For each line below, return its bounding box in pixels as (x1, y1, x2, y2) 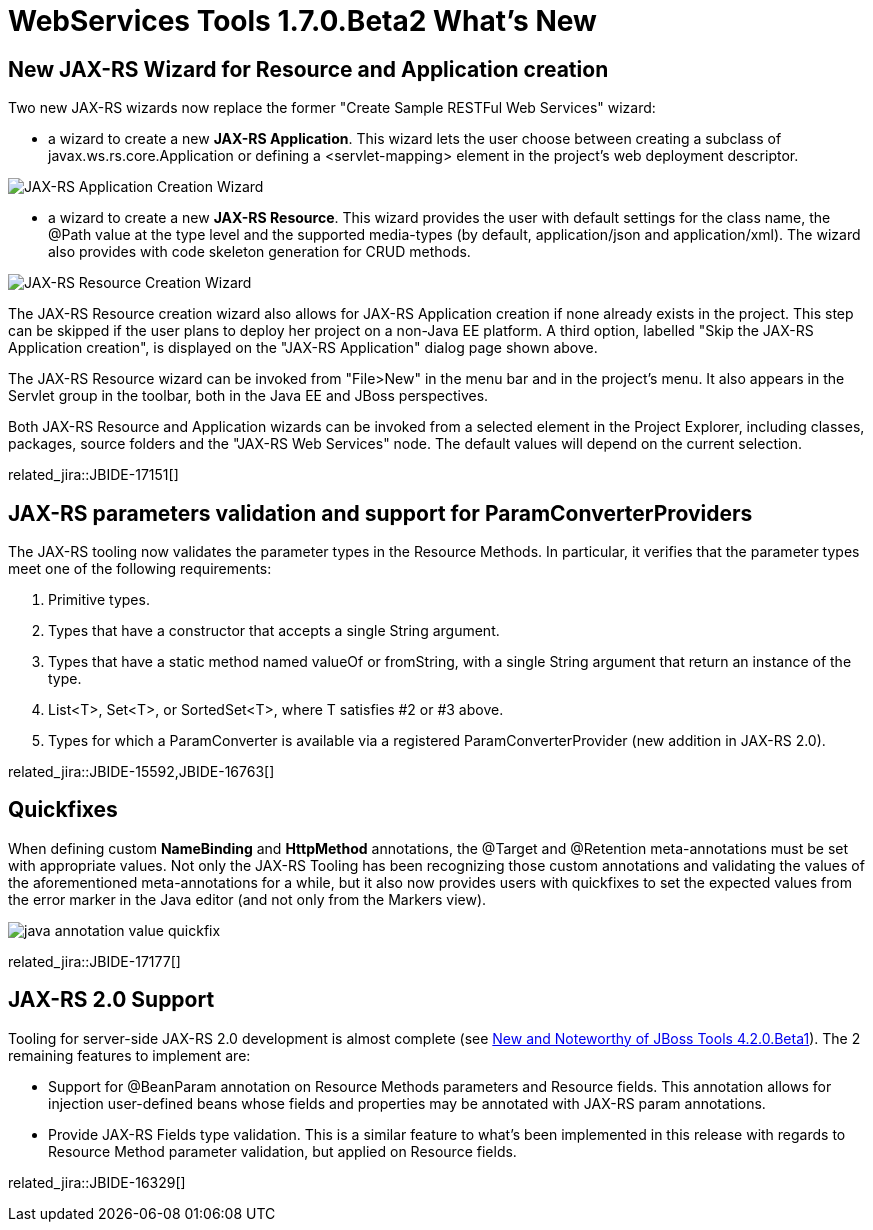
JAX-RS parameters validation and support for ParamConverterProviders (8, 500, 753, 526)
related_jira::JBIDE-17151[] (8, 466, 179, 484)
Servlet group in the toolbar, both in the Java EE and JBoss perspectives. (8, 387, 489, 405)
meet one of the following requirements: (8, 560, 272, 578)
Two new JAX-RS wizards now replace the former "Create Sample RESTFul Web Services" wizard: (8, 99, 656, 117)
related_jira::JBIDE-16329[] (8, 1173, 186, 1191)
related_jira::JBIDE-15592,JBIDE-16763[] (8, 763, 275, 781)
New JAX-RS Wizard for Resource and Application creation (8, 56, 609, 82)
